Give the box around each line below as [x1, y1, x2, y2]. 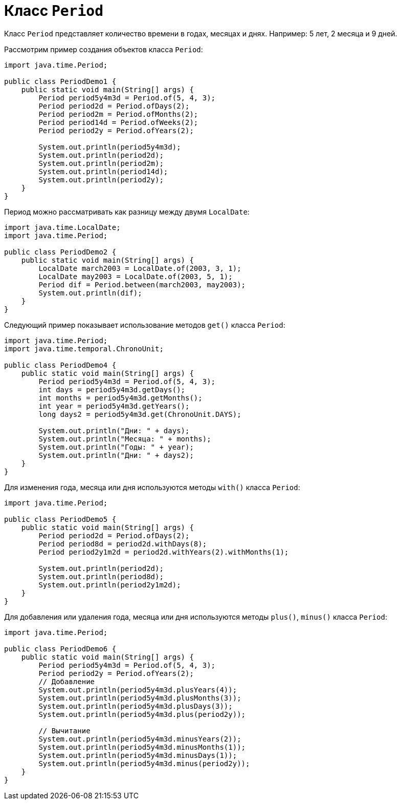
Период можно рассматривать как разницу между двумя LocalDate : [4, 207, 250, 216]
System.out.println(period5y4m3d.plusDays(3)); [38, 702, 233, 710]
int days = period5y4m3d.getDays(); [38, 385, 186, 394]
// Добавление [38, 677, 95, 686]
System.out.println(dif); [38, 288, 142, 297]
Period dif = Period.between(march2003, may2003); [38, 280, 246, 289]
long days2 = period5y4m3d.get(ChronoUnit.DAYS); [38, 410, 241, 418]
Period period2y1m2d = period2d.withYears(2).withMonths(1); [38, 547, 289, 556]
